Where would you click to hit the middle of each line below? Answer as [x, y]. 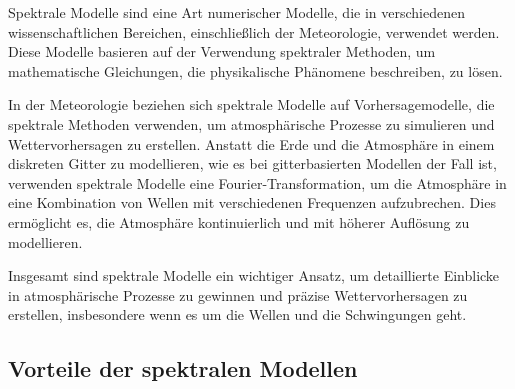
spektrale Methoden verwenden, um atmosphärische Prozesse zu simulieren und [251, 123]
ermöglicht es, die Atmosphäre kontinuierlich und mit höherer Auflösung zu [239, 221]
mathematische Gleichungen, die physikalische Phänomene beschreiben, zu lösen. [255, 70]
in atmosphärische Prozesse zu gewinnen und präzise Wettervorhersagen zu [238, 294]
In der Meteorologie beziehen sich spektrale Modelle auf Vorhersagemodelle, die [251, 104]
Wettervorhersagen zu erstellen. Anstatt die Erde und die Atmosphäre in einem [251, 143]
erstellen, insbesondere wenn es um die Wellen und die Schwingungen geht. [237, 314]
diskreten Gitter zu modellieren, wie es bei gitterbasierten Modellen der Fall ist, [252, 163]
